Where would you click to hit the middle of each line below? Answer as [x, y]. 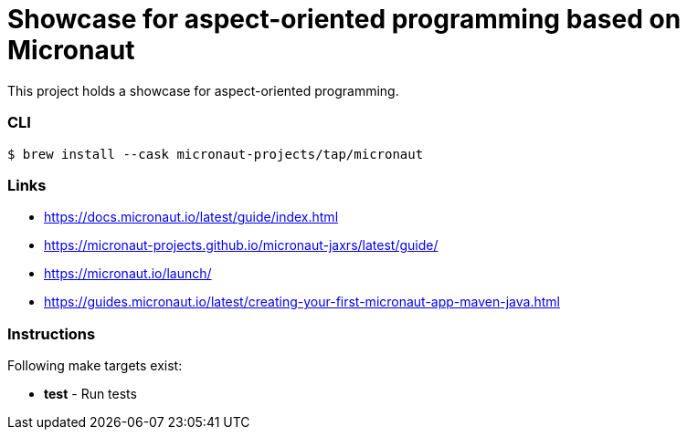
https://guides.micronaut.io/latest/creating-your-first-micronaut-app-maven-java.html [302, 302]
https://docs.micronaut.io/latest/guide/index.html [191, 217]
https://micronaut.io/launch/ [128, 274]
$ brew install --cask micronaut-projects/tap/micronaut [216, 154]
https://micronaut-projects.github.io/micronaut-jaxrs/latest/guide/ [241, 245]
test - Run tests [90, 394]
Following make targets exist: [95, 365]
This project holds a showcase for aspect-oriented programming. [203, 90]
